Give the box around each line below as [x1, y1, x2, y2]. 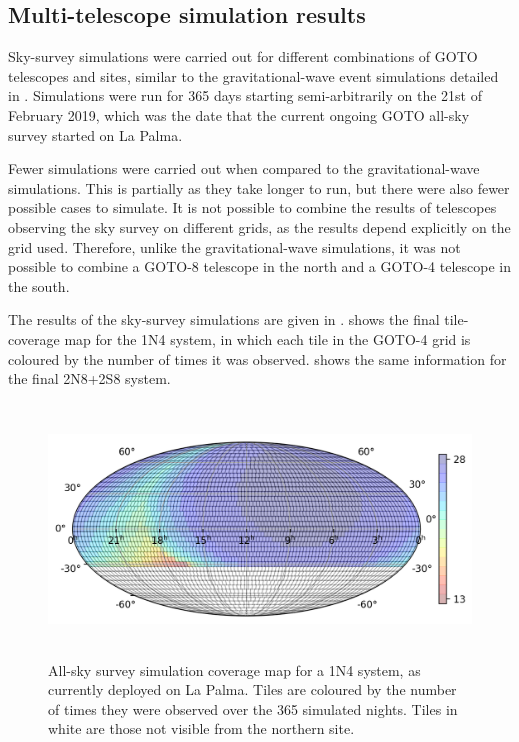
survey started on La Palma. [8, 124, 183, 145]
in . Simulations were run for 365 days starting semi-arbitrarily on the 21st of [8, 85, 482, 106]
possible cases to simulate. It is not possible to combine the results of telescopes [8, 197, 497, 218]
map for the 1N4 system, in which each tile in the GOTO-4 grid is [64, 328, 471, 349]
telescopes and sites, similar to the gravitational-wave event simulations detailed [8, 65, 499, 86]
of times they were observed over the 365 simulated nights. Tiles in [48, 698, 458, 719]
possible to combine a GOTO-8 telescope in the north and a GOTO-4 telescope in [8, 256, 511, 277]
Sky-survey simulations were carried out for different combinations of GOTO [8, 46, 478, 67]
